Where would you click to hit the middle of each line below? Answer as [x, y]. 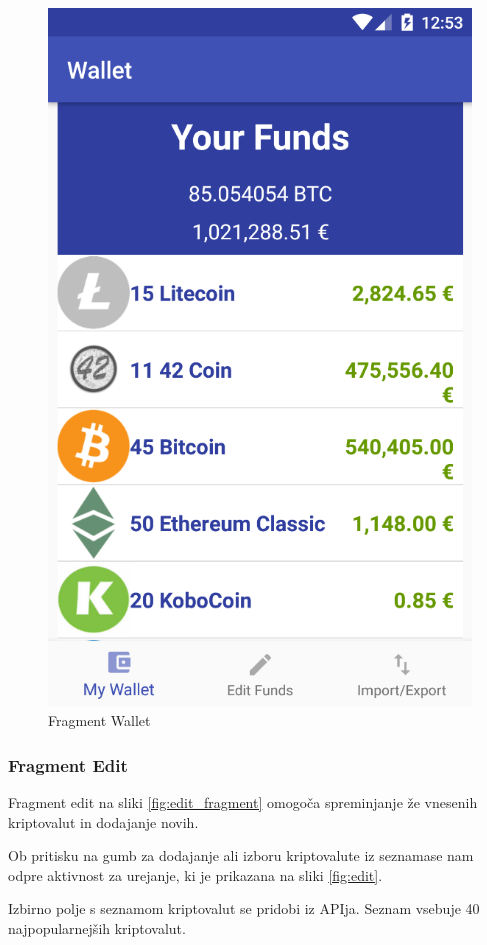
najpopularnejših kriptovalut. [97, 927]
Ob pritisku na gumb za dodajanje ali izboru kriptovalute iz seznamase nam [241, 855]
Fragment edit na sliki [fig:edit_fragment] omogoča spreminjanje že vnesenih [243, 801]
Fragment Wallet [99, 720]
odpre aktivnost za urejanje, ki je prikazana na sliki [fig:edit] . [195, 874]
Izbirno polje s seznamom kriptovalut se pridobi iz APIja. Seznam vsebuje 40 [244, 908]
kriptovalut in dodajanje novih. [103, 821]
